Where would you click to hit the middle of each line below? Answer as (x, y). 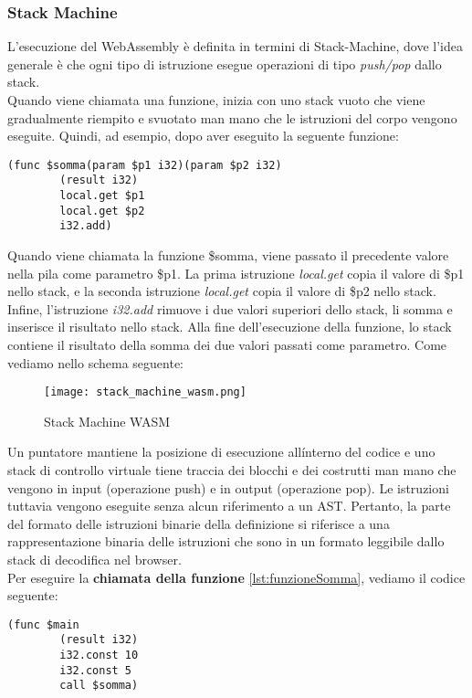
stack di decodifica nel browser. (94, 560)
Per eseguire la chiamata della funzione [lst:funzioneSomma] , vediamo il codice (236, 577)
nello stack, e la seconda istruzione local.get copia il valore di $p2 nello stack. (222, 291)
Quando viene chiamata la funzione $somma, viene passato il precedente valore (228, 255)
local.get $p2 (102, 211)
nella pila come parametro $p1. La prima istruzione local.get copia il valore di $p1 (236, 273)
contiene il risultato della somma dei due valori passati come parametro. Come (227, 345)
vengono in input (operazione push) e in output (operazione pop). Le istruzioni (228, 487)
